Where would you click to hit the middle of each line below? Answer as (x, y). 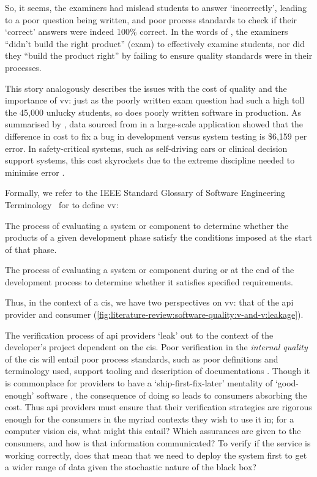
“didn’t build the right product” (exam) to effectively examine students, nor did (155, 43)
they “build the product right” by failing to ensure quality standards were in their (159, 55)
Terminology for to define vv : (62, 204)
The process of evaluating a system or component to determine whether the (147, 225)
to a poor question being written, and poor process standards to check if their (151, 19)
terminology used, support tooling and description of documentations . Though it (158, 371)
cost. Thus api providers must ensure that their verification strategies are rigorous (158, 407)
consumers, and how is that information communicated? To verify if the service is (158, 443)
